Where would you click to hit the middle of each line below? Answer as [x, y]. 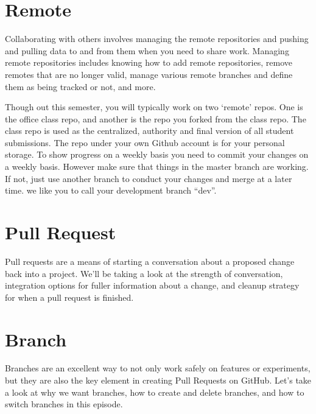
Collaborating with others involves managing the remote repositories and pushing [157, 39]
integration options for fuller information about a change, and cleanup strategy [152, 285]
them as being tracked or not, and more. [80, 86]
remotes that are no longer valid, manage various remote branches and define [149, 74]
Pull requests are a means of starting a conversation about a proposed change [150, 261]
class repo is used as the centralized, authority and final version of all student [149, 131]
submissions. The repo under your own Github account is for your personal [145, 142]
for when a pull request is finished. [69, 297]
